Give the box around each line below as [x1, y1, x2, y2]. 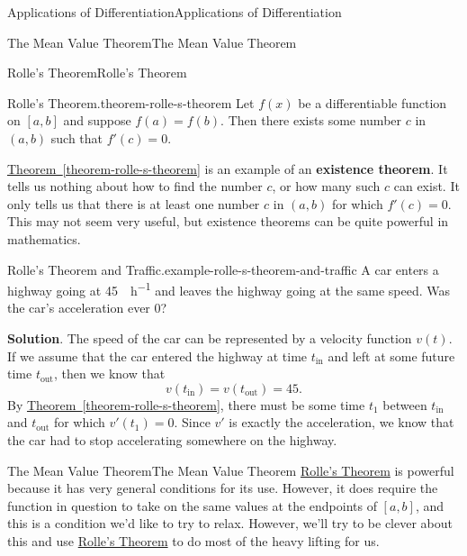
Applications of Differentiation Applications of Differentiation [7, 3, 342, 21]
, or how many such [272, 177, 381, 196]
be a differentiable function [298, 93, 447, 112]
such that [50, 128, 103, 147]
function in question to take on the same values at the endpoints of [7, 496, 377, 515]
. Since [174, 413, 211, 432]
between [382, 395, 427, 414]
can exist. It [393, 177, 460, 196]
